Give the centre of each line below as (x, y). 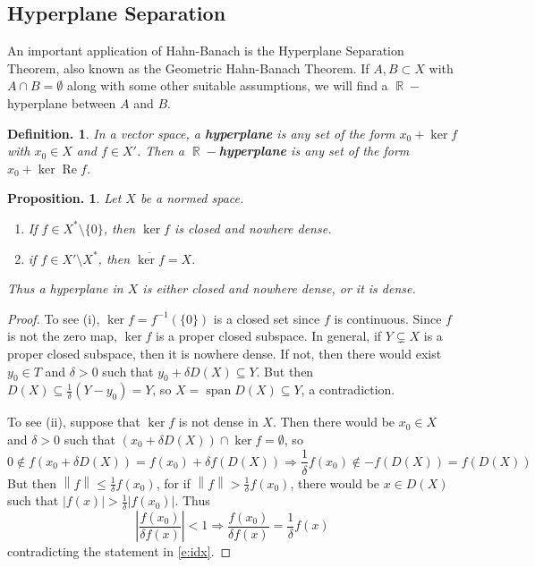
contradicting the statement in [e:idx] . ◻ (119, 551)
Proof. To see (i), (54, 318)
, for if (173, 482)
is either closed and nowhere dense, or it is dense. (279, 288)
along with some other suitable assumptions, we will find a (228, 85)
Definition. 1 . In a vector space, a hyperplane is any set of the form (201, 133)
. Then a (160, 151)
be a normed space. (192, 198)
